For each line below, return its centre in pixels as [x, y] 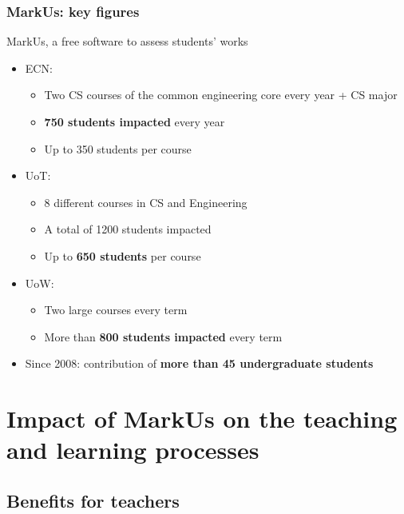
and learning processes [133, 450]
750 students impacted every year [135, 122]
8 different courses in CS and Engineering [146, 202]
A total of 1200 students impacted [128, 229]
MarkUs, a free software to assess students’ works [127, 41]
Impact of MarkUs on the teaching [202, 418]
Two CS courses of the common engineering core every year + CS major [221, 95]
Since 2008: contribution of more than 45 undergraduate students [199, 363]
